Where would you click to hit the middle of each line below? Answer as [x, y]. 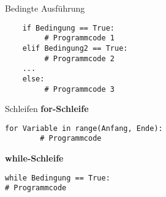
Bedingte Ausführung [45, 8]
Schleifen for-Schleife [47, 109]
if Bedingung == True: [68, 28]
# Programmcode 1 [79, 38]
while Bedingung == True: [58, 178]
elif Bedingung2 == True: [75, 48]
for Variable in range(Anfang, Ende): [84, 128]
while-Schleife [34, 158]
